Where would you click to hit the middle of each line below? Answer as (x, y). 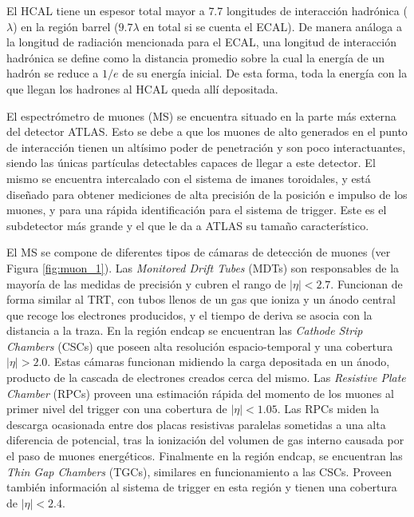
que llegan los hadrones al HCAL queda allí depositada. (142, 88)
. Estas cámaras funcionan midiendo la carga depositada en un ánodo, (219, 362)
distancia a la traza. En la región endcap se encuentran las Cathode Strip (185, 330)
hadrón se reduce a (53, 73)
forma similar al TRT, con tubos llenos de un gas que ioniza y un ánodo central (201, 299)
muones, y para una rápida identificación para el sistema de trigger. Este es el (197, 210)
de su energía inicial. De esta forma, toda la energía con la (265, 73)
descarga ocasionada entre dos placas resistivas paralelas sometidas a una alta (196, 424)
